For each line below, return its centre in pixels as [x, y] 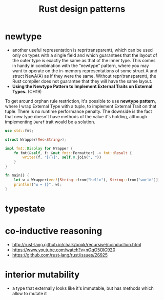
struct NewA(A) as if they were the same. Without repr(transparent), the [84, 76]
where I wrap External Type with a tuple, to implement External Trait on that [81, 106]
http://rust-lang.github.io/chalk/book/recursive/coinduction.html [77, 244]
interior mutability [42, 274]
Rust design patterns [82, 9]
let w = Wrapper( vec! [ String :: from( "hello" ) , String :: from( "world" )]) [87, 180]
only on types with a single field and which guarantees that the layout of [85, 55]
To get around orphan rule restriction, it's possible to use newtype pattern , [81, 101]
